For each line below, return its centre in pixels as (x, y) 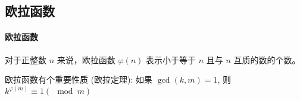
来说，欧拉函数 (86, 59)
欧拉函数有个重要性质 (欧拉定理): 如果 (79, 79)
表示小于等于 (171, 59)
